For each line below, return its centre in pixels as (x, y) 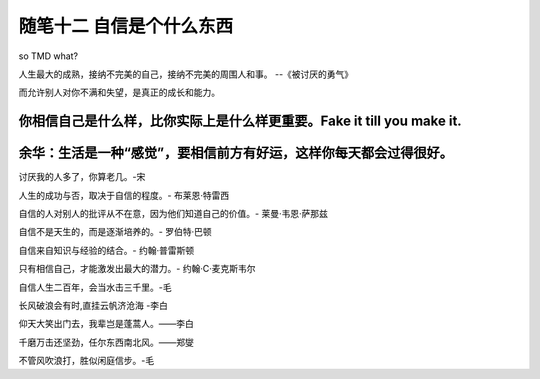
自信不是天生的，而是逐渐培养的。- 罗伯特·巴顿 (115, 232)
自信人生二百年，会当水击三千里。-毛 (95, 287)
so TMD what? (48, 56)
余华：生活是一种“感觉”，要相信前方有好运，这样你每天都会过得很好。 (236, 153)
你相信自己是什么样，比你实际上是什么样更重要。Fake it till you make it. (240, 121)
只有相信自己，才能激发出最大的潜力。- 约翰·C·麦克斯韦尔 (137, 269)
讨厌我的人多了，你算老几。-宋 (82, 177)
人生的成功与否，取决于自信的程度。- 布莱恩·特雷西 (124, 195)
